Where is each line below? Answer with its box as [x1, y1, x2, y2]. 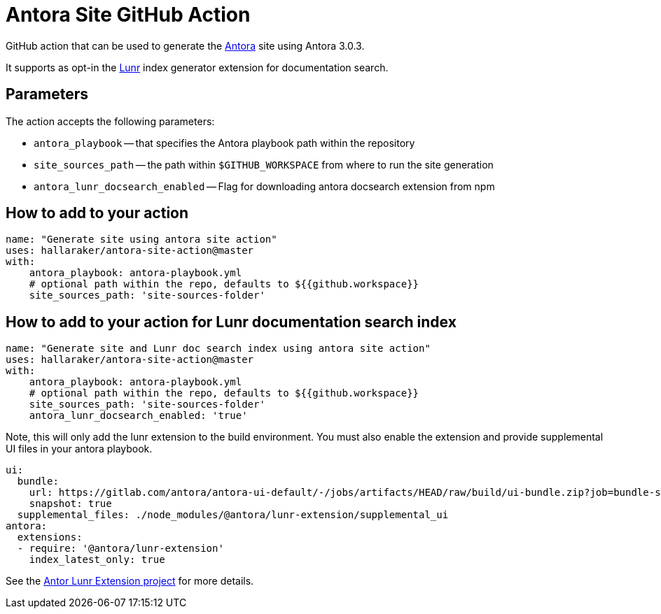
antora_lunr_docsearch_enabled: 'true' [29, 410, 248, 422]
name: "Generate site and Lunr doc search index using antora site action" [6, 343, 431, 355]
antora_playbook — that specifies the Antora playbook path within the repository [34, 136, 415, 149]
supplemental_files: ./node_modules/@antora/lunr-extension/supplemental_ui [17, 509, 449, 521]
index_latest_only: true [29, 554, 165, 566]
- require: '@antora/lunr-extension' [17, 543, 224, 555]
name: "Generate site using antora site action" [6, 234, 277, 245]
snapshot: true [29, 498, 112, 510]
